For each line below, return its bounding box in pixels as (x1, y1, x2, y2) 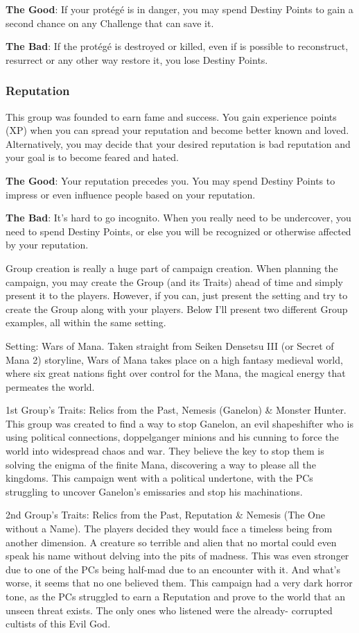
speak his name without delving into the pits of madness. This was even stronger (6, 548, 349, 563)
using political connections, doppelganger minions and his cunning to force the (6, 430, 339, 444)
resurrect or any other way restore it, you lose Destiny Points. (6, 52, 268, 67)
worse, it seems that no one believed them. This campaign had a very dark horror (6, 575, 353, 590)
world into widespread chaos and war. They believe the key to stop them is (6, 444, 324, 458)
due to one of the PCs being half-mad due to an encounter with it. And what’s (6, 562, 341, 576)
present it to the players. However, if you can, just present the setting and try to (6, 288, 348, 303)
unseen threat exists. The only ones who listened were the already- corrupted (6, 602, 333, 617)
